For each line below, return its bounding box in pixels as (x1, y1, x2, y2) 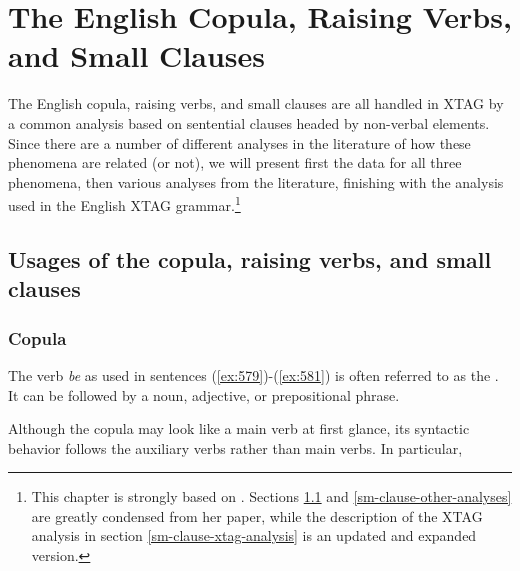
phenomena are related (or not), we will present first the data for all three (8, 152, 462, 173)
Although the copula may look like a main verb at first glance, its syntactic (8, 418, 470, 439)
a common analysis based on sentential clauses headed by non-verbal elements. (8, 112, 490, 133)
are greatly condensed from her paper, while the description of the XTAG (31, 505, 483, 526)
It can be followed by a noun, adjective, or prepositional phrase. (8, 384, 400, 405)
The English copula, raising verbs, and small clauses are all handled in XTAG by (8, 93, 504, 114)
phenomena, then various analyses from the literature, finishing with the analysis (8, 171, 504, 192)
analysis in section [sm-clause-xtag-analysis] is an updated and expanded (31, 525, 477, 546)
